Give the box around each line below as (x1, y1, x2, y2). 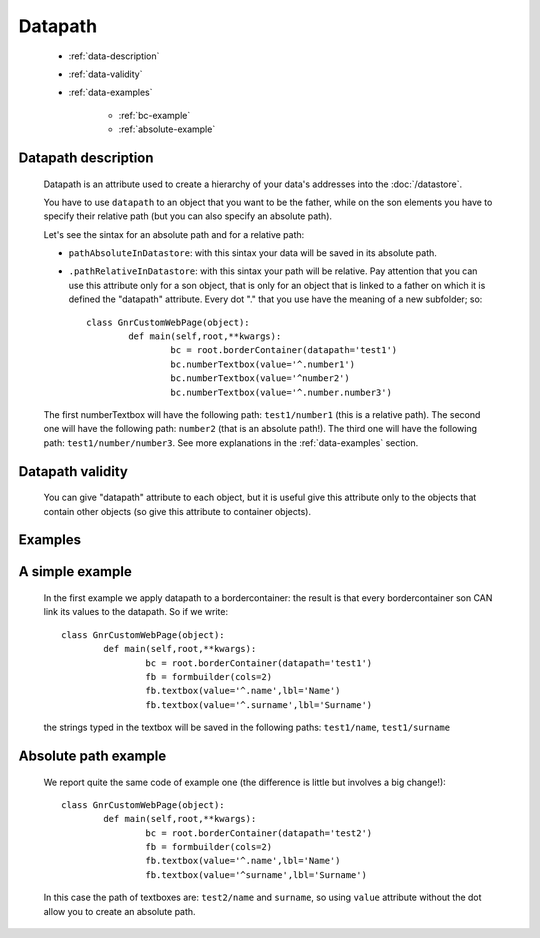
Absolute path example (18, 747, 167, 764)
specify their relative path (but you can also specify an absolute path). (43, 210, 333, 222)
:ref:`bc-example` (118, 109, 191, 121)
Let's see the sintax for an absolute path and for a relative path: (43, 228, 305, 240)
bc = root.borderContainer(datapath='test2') (145, 827, 373, 839)
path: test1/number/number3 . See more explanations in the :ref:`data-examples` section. (43, 436, 419, 449)
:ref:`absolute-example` (118, 123, 216, 135)
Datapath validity (18, 463, 129, 480)
